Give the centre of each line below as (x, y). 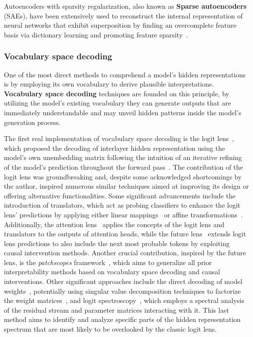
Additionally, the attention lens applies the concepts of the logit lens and (114, 224)
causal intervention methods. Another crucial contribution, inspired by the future (125, 253)
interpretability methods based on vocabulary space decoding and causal (112, 272)
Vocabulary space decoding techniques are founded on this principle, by (117, 93)
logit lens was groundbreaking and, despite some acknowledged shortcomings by (123, 176)
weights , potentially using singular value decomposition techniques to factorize (122, 291)
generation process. (32, 122)
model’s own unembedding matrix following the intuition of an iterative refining (123, 157)
